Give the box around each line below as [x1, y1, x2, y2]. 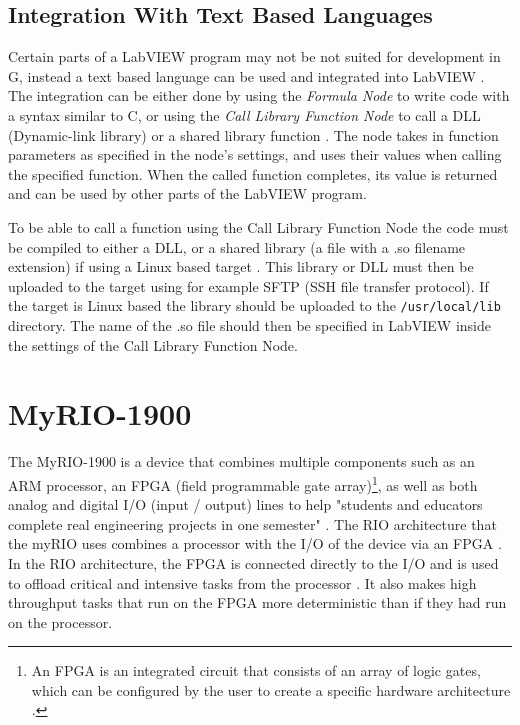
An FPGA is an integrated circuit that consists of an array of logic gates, [31, 660, 481, 681]
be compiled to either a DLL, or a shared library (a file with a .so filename [8, 236, 466, 257]
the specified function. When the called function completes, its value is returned [8, 163, 498, 184]
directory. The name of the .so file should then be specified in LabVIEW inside [8, 314, 492, 335]
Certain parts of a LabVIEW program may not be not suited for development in [8, 46, 501, 67]
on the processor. [8, 611, 113, 632]
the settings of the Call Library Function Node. [8, 334, 298, 355]
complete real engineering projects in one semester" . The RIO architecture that [8, 513, 497, 534]
